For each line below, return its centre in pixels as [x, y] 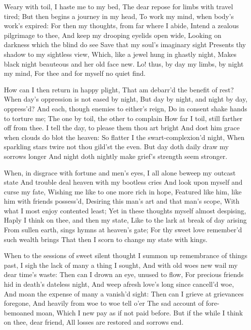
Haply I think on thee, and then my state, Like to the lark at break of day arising [125, 220]
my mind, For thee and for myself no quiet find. [75, 73]
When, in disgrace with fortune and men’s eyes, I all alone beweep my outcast [120, 172]
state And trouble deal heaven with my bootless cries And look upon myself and [123, 182]
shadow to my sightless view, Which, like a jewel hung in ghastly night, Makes [120, 54]
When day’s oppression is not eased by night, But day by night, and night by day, [126, 99]
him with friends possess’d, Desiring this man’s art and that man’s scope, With [122, 201]
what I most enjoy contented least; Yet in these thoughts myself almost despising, [125, 210]
